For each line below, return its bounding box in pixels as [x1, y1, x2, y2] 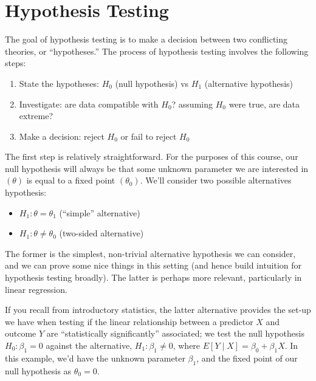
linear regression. [5, 283, 67, 295]
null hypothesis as [5, 364, 72, 377]
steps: [5, 57, 26, 69]
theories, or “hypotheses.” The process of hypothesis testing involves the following [5, 44, 309, 57]
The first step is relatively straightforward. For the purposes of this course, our [5, 150, 298, 163]
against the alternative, [46, 339, 132, 351]
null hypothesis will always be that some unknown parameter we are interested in [5, 162, 309, 174]
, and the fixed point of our [196, 351, 298, 364]
